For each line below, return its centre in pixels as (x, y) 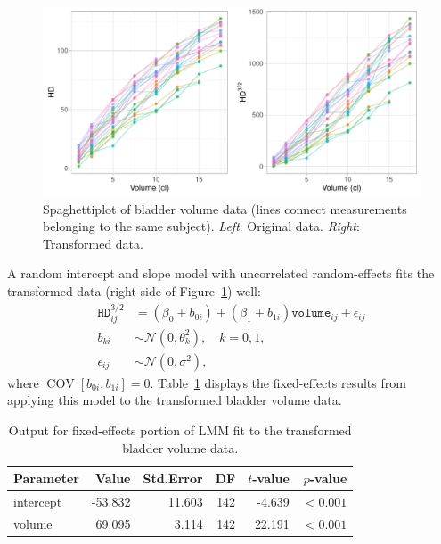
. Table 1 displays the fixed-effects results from (278, 382)
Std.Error (173, 478)
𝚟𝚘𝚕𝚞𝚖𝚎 (311, 313)
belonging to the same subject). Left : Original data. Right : (201, 226)
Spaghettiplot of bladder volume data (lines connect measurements (225, 208)
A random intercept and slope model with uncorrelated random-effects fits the (221, 273)
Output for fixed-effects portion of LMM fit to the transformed (180, 430)
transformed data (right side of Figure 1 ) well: (134, 290)
